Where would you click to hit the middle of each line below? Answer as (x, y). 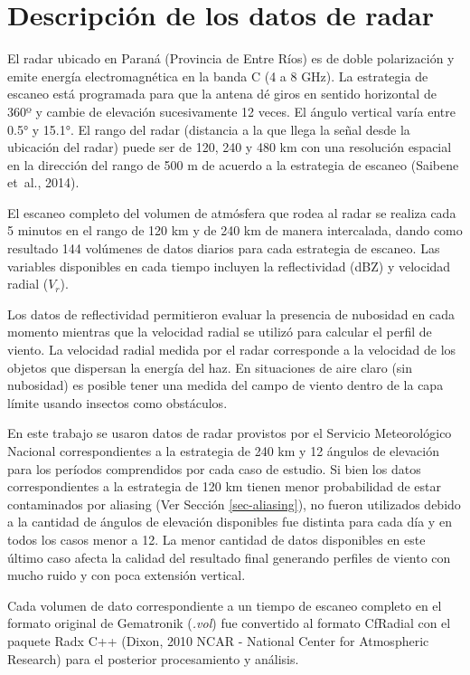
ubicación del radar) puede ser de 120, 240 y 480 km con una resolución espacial (230, 147)
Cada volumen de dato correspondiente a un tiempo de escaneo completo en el (225, 605)
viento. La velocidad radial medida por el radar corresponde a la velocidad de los (232, 350)
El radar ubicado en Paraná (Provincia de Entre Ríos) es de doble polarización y (231, 58)
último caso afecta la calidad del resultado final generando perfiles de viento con (229, 557)
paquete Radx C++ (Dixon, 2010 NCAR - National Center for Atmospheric (218, 640)
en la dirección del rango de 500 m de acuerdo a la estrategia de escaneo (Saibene (233, 164)
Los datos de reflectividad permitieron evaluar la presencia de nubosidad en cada (231, 314)
